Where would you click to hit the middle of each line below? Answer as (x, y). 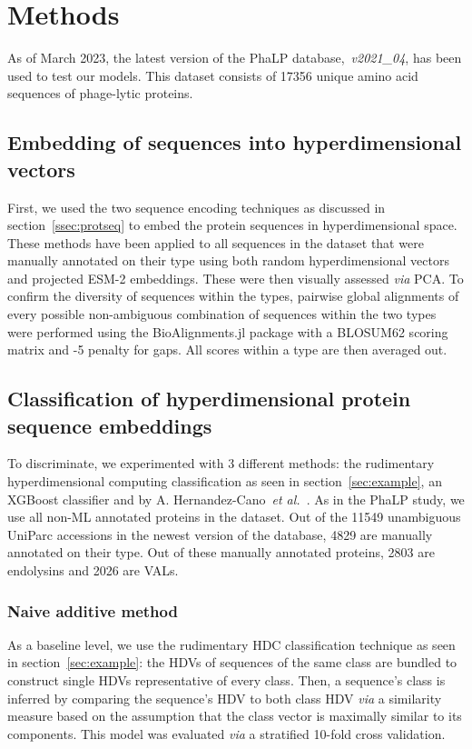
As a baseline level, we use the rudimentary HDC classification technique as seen (231, 644)
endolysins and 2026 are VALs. (93, 570)
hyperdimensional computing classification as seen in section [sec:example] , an (225, 481)
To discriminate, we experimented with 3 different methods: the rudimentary (221, 463)
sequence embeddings (110, 425)
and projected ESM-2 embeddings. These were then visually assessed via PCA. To (236, 278)
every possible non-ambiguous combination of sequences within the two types (222, 314)
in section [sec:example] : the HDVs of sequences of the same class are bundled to (232, 662)
